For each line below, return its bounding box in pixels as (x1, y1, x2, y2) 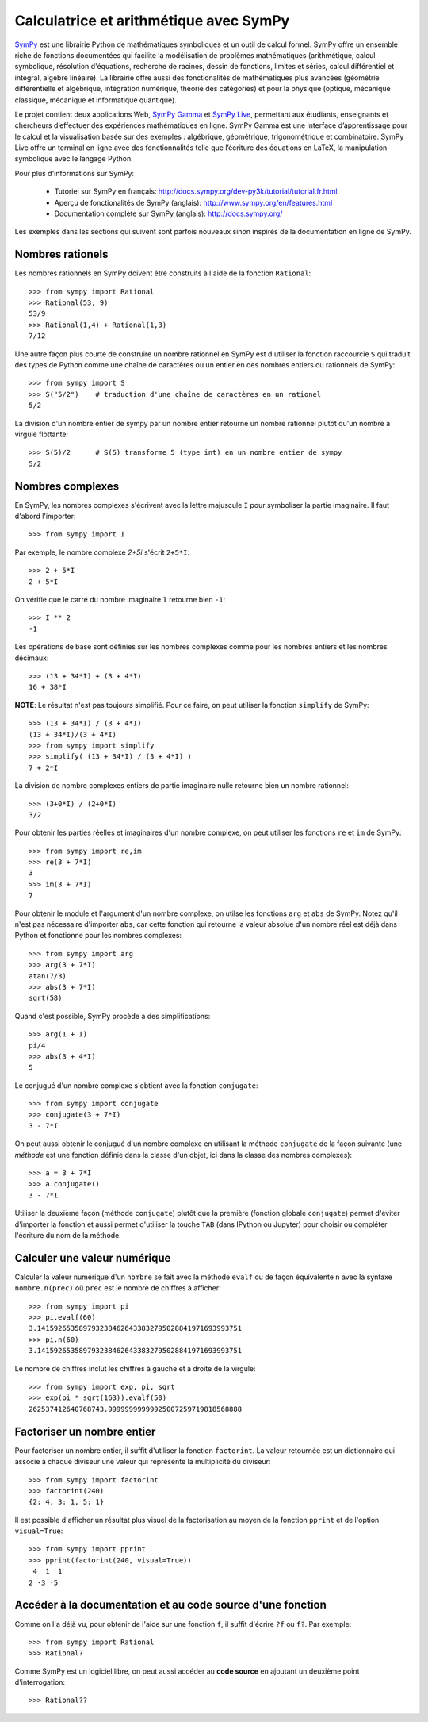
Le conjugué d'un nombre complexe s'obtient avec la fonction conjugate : (14, 1080, 258, 1090)
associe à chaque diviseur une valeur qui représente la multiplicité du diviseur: (14, 1457, 271, 1466)
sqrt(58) (29, 994, 63, 1003)
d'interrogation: (14, 1678, 66, 1687)
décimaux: (14, 653, 49, 663)
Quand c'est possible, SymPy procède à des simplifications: (14, 1011, 211, 1021)
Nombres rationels (14, 248, 109, 261)
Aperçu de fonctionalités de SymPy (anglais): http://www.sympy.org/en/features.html (54, 198, 333, 207)
